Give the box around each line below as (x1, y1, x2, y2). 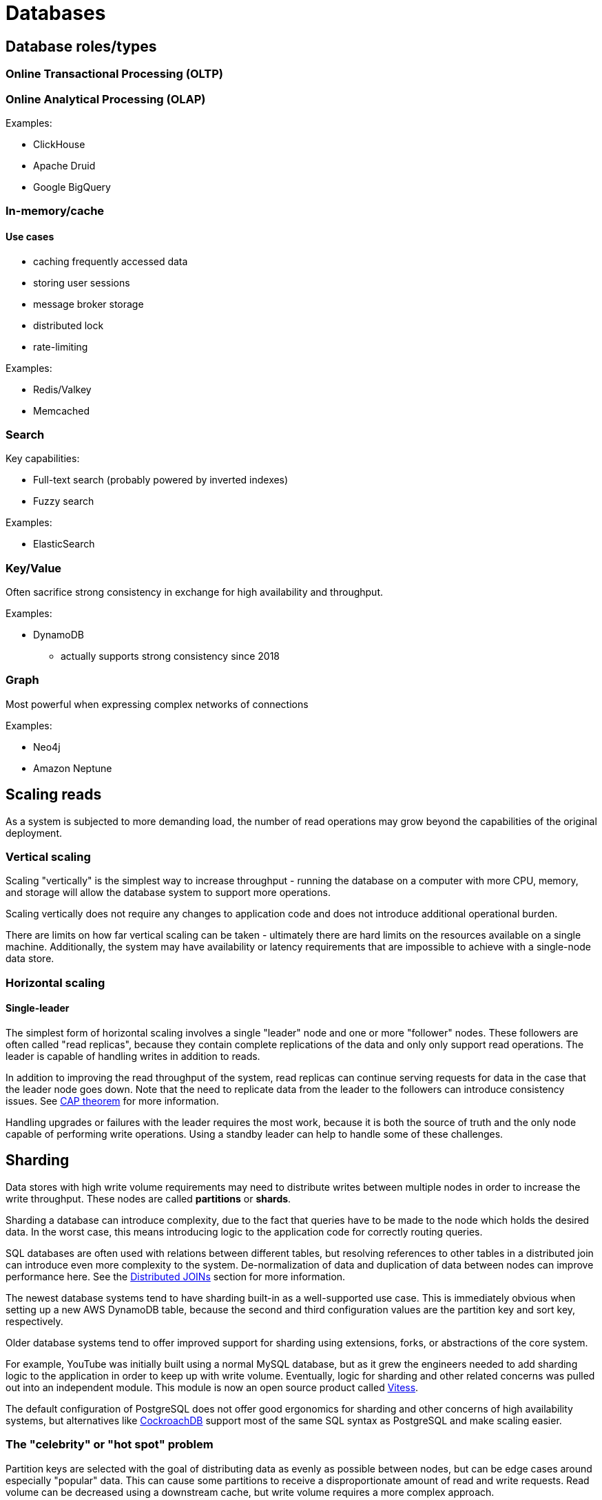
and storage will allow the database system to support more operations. (6, 886, 331, 899)
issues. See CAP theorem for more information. (6, 1094, 219, 1107)
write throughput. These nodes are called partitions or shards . (6, 1192, 291, 1205)
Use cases (6, 230, 54, 242)
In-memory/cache (6, 204, 105, 218)
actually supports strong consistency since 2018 (61, 650, 280, 663)
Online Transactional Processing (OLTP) (6, 67, 223, 81)
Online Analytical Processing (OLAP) (6, 92, 206, 106)
